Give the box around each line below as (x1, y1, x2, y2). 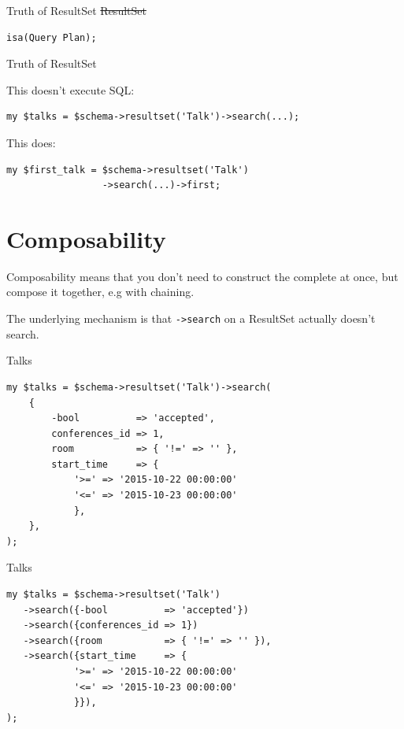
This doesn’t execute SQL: (6, 81, 135, 98)
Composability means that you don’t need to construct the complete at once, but (6, 268, 398, 284)
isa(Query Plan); (6, 31, 97, 43)
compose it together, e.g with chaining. (6, 283, 195, 300)
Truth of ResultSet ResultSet (6, 2, 146, 18)
